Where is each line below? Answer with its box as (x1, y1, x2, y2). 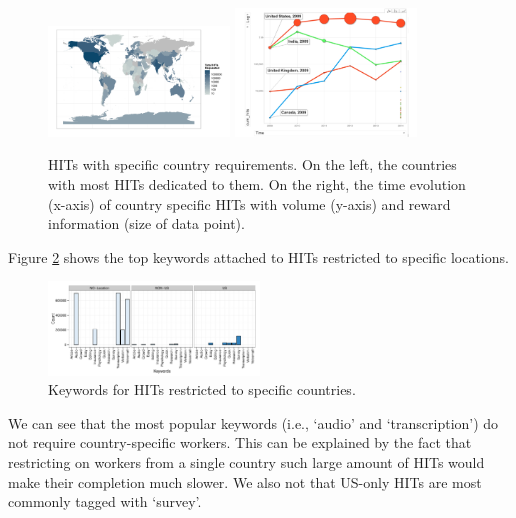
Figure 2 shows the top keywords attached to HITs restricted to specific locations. (8, 246, 509, 267)
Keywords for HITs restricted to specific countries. (48, 379, 356, 400)
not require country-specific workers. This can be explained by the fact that (8, 432, 472, 453)
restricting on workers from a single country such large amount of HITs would (8, 451, 485, 472)
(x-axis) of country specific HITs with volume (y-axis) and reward (48, 193, 451, 214)
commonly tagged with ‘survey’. (8, 491, 202, 512)
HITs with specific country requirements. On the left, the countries (48, 154, 457, 175)
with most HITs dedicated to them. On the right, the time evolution (48, 174, 466, 195)
